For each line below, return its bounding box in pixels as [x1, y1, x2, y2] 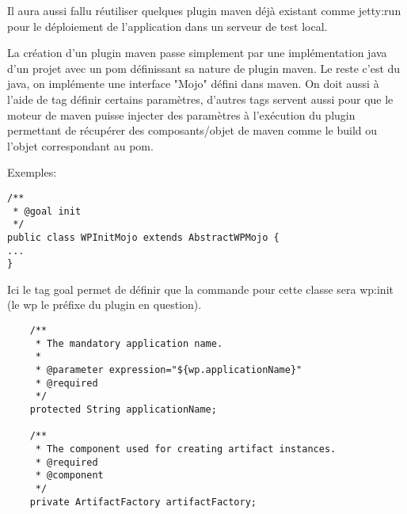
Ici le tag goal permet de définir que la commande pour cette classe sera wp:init [7, 280, 394, 297]
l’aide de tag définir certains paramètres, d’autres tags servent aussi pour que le [7, 90, 394, 107]
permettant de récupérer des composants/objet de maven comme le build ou [7, 122, 378, 139]
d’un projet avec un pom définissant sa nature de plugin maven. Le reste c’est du [7, 59, 401, 76]
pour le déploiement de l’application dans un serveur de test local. [7, 17, 328, 34]
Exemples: [7, 164, 57, 181]
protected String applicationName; [29, 404, 217, 415]
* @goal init [13, 205, 82, 217]
